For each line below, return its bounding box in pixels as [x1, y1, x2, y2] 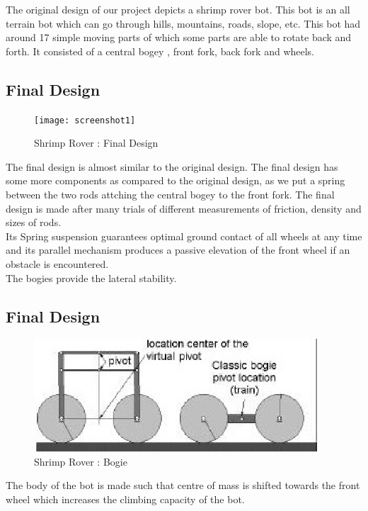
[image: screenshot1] [34, 115, 136, 125]
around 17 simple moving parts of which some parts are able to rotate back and [6, 30, 352, 45]
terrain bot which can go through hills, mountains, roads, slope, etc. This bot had [6, 16, 361, 30]
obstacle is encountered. [6, 256, 109, 271]
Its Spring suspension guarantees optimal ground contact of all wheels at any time [6, 228, 362, 243]
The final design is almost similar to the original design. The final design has [6, 159, 338, 174]
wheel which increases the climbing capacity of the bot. [6, 491, 245, 506]
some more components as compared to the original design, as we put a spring [6, 173, 345, 188]
